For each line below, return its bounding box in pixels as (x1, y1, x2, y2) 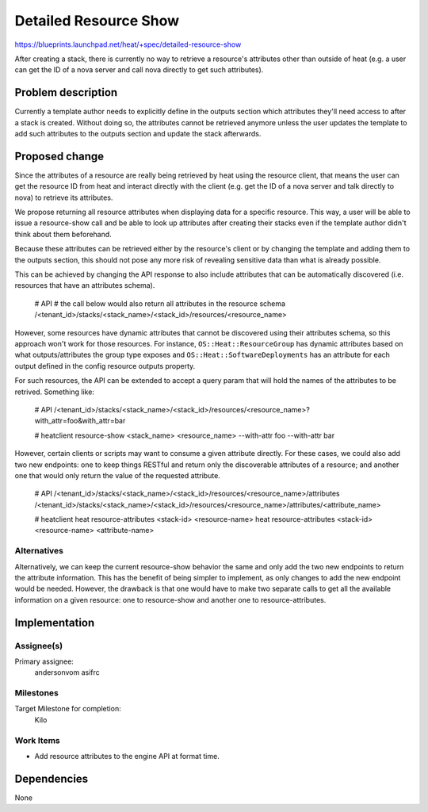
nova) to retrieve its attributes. (14, 193, 113, 202)
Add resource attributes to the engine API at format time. (34, 752, 220, 760)
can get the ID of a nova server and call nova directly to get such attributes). (14, 65, 264, 75)
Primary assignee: (14, 657, 75, 666)
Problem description (14, 86, 118, 99)
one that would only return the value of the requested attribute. (14, 470, 221, 480)
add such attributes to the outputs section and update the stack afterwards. (14, 129, 262, 139)
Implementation (14, 615, 95, 630)
